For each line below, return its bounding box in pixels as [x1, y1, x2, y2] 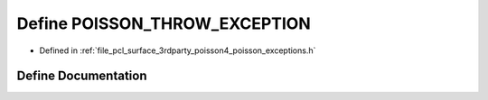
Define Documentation [16, 68, 147, 84]
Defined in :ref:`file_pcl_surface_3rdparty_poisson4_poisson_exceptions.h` [39, 45, 316, 56]
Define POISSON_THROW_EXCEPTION [16, 14, 311, 33]
